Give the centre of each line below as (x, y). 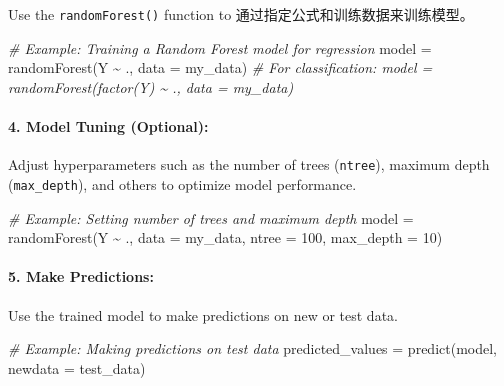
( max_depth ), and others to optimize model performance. (182, 183)
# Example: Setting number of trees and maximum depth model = (211, 217)
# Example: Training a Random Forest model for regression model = (220, 47)
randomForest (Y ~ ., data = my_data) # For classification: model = (220, 67)
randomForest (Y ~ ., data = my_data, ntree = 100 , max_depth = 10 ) (225, 237)
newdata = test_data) (77, 367)
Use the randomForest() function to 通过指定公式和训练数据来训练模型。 (241, 14)
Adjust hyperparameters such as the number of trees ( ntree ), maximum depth (249, 164)
